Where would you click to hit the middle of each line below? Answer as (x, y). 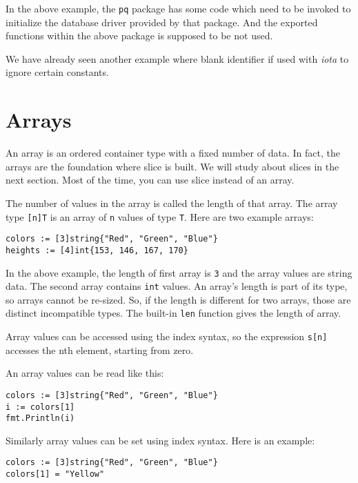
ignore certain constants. (57, 72)
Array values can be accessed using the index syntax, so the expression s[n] (167, 336)
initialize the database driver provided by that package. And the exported (162, 22)
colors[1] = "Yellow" (55, 474)
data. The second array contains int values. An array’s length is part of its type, (177, 286)
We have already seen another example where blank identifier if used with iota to (177, 58)
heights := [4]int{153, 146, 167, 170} (97, 250)
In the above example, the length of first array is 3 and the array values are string (179, 272)
